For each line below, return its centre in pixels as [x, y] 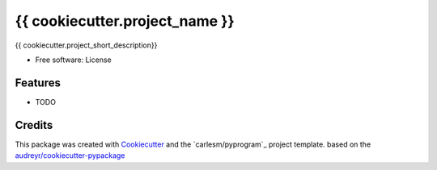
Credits [34, 125]
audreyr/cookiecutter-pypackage [70, 155]
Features [38, 83]
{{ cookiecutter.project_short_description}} [86, 45]
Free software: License [74, 60]
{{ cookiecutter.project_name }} [125, 21]
